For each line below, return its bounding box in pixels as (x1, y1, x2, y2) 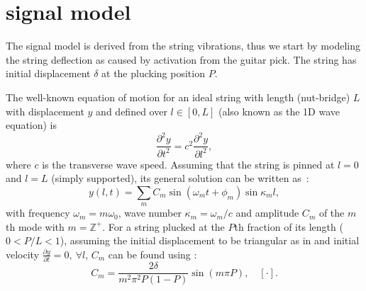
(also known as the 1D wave (218, 103, 340, 118)
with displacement (6, 103, 84, 118)
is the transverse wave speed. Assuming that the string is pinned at (42, 156, 335, 171)
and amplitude (235, 205, 299, 220)
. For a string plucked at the (102, 219, 225, 234)
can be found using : (108, 246, 197, 261)
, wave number (118, 205, 182, 220)
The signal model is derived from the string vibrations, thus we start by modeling (6, 38, 360, 53)
